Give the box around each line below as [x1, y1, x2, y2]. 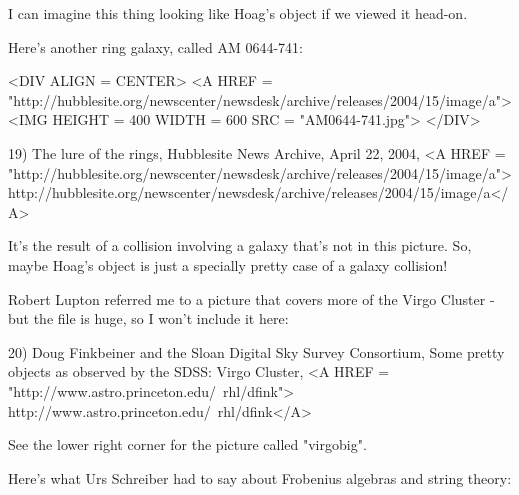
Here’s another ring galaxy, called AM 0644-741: [8, 36, 303, 57]
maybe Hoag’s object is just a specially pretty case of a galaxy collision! [8, 254, 448, 275]
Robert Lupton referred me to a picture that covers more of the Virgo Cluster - [8, 288, 495, 309]
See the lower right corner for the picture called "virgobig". [8, 434, 367, 455]
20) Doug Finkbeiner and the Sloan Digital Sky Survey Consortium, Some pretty [8, 341, 505, 362]
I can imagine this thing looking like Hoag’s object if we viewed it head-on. [8, 3, 468, 23]
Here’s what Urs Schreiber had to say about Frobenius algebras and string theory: [8, 467, 512, 488]
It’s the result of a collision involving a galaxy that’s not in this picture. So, [8, 235, 472, 256]
